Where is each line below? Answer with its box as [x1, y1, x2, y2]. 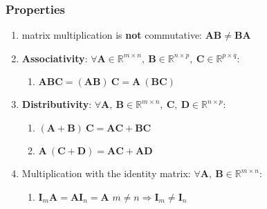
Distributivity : [21, 97, 92, 111]
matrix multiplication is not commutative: [21, 28, 203, 42]
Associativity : [21, 51, 88, 65]
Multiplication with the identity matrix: [21, 166, 191, 180]
